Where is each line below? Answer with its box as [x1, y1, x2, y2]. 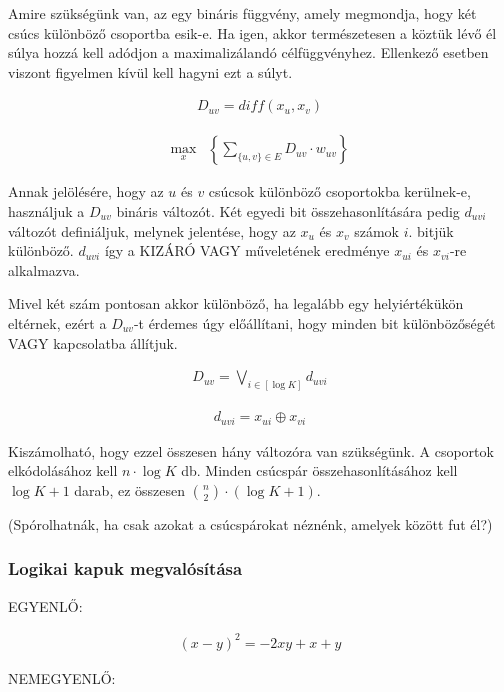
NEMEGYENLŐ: [8, 667, 116, 688]
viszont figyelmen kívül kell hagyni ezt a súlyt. [8, 61, 293, 82]
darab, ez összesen [74, 479, 186, 500]
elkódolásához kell [8, 460, 118, 481]
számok [354, 220, 399, 241]
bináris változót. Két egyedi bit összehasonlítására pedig [116, 201, 460, 222]
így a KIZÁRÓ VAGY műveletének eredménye [104, 240, 390, 261]
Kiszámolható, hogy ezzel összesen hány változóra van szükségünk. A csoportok [8, 440, 494, 461]
